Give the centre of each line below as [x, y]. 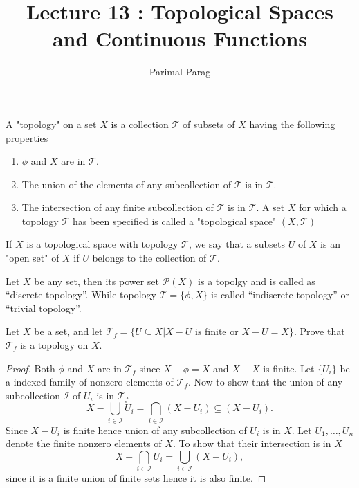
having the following [292, 124]
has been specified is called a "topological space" [174, 220]
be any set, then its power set [97, 281]
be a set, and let [68, 331]
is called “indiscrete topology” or [280, 295]
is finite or [217, 333]
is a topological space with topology [102, 244]
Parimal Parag [180, 72]
